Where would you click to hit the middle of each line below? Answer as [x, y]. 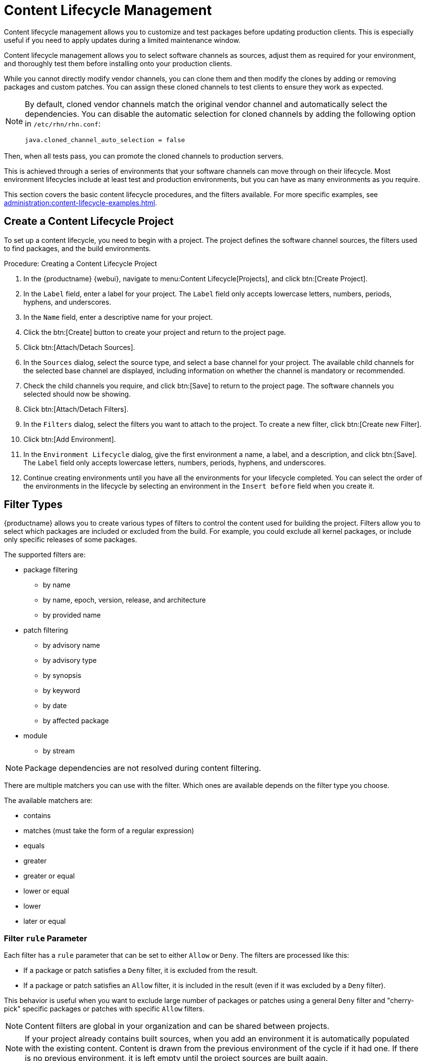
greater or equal [49, 876]
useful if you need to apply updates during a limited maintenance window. [122, 40]
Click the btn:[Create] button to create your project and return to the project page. [155, 332]
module [36, 736]
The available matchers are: [48, 801]
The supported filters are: [45, 555]
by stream [59, 751]
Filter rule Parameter [46, 938]
